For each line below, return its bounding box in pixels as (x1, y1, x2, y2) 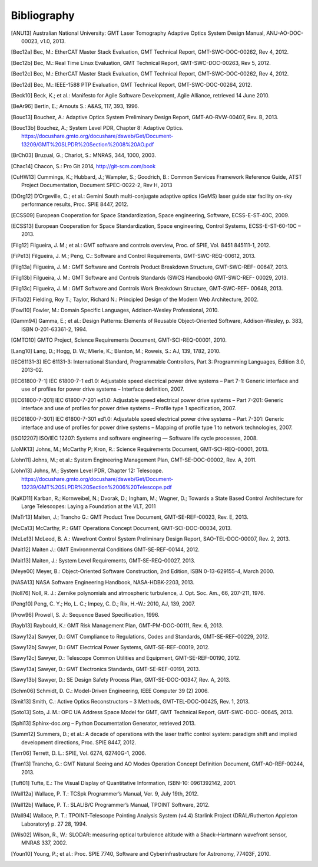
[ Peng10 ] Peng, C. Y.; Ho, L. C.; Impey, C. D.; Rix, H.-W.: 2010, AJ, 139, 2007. (11, 600, 196, 607)
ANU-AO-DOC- (266, 30, 304, 37)
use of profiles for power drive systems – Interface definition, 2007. (21, 385, 185, 392)
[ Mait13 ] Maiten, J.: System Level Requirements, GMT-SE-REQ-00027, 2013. (11, 557, 196, 564)
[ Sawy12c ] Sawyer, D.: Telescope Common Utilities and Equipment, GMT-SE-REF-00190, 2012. (11, 655, 241, 662)
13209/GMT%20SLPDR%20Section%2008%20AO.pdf (21, 140, 154, 148)
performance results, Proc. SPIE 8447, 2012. (21, 201, 129, 208)
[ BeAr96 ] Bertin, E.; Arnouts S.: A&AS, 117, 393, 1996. (11, 103, 140, 110)
